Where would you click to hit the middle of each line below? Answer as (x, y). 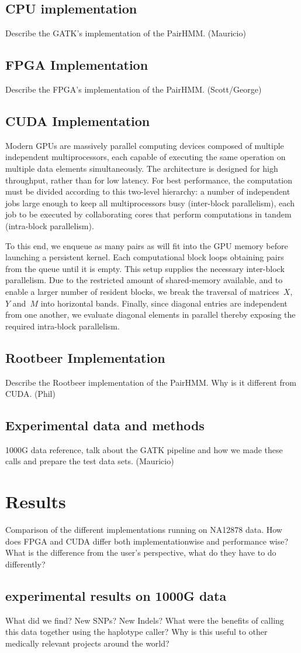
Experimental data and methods (105, 425)
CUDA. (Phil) (30, 394)
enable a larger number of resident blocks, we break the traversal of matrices (142, 291)
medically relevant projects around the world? (87, 643)
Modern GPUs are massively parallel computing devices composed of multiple (145, 145)
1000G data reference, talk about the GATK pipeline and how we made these (144, 449)
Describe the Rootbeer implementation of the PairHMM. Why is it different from (151, 382)
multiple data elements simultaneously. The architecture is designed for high (142, 168)
